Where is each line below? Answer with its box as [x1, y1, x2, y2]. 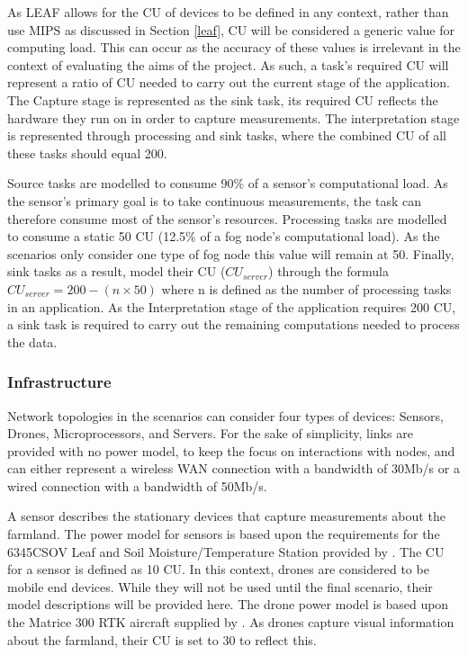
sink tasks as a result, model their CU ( [7, 262, 226, 281]
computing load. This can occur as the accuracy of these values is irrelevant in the [7, 38, 461, 57]
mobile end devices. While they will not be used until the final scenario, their [7, 577, 433, 596]
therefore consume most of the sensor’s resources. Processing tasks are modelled [7, 209, 447, 228]
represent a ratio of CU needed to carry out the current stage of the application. [7, 73, 450, 92]
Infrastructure [7, 371, 112, 393]
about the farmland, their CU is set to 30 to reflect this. [7, 630, 317, 649]
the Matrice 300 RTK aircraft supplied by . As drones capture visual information [7, 613, 454, 632]
